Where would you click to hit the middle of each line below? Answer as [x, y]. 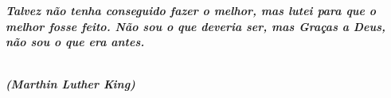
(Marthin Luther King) [70, 84]
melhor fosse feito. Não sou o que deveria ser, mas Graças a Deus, [196, 26]
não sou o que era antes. [75, 42]
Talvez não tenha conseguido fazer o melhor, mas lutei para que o [191, 10]
